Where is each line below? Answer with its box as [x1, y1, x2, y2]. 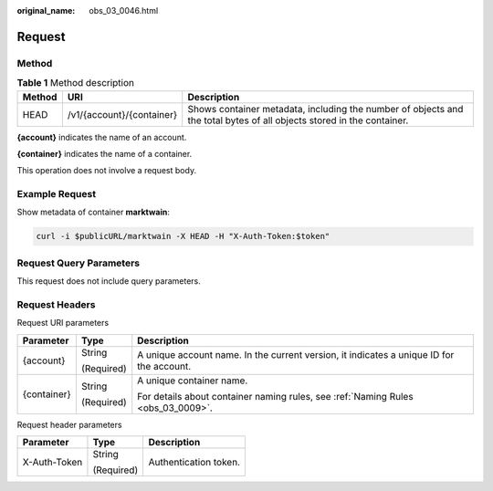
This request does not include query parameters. [16, 276, 201, 287]
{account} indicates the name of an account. [16, 131, 187, 142]
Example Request [16, 188, 96, 201]
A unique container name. [137, 374, 248, 387]
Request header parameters [16, 419, 122, 430]
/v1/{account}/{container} [67, 108, 178, 120]
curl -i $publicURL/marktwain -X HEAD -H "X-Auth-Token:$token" [36, 231, 330, 242]
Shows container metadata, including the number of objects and [187, 102, 464, 115]
